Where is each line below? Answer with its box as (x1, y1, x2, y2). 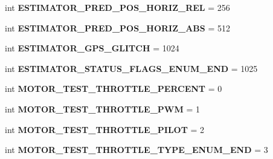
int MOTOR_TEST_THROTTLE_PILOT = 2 (5, 123, 205, 135)
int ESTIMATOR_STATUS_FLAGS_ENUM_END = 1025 (5, 62, 258, 74)
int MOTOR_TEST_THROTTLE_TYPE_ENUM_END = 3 (5, 143, 268, 156)
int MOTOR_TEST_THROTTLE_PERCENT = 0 (5, 82, 222, 95)
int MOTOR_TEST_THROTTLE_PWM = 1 (5, 102, 200, 115)
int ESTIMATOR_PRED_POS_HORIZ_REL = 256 (5, 1, 230, 13)
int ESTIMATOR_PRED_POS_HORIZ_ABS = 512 (5, 21, 230, 34)
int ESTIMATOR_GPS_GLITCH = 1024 (5, 42, 179, 54)
